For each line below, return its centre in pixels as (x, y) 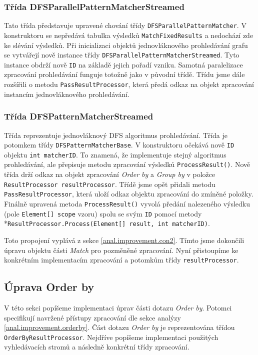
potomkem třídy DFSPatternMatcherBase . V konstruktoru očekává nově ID (119, 145)
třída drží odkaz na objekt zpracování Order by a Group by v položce (110, 174)
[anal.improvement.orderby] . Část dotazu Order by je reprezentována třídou (119, 327)
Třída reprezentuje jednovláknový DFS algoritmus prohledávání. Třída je (116, 135)
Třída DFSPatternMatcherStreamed (79, 116)
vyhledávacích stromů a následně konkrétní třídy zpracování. (97, 347)
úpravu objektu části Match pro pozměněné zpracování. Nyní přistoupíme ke (121, 250)
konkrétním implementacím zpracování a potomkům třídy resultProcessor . (121, 260)
